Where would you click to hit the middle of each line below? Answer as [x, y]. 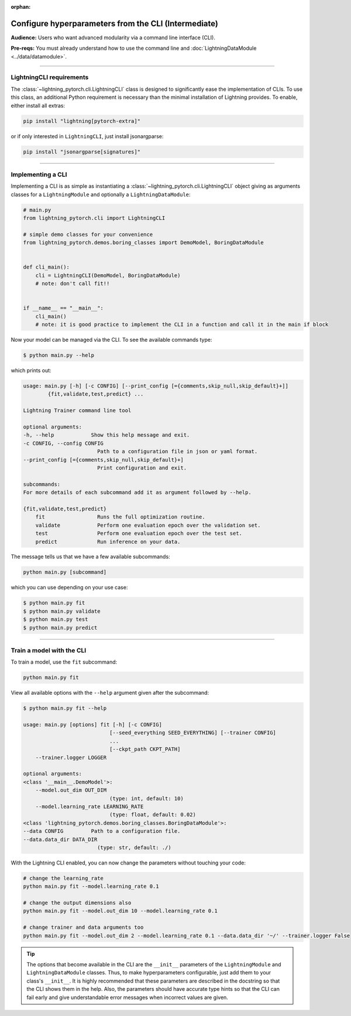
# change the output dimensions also [77, 903]
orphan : [21, 7]
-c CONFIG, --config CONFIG [63, 443]
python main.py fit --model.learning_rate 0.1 [91, 886]
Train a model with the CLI [49, 650]
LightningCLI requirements [50, 77]
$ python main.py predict [60, 627]
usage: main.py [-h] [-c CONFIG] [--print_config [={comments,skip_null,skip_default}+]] [156, 386]
